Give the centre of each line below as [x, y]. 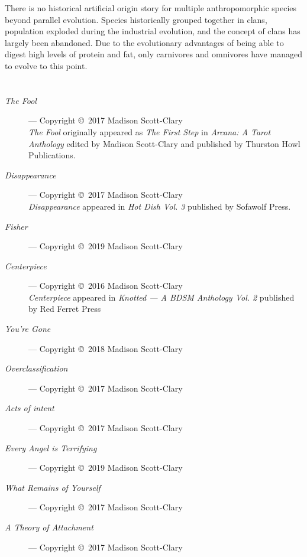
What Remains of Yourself [53, 487]
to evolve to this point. [46, 65]
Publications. [52, 155]
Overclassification [36, 368]
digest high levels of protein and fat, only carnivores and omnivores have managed [153, 54]
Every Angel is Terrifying [51, 447]
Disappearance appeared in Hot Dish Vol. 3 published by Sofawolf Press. [160, 206]
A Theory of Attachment [49, 527]
